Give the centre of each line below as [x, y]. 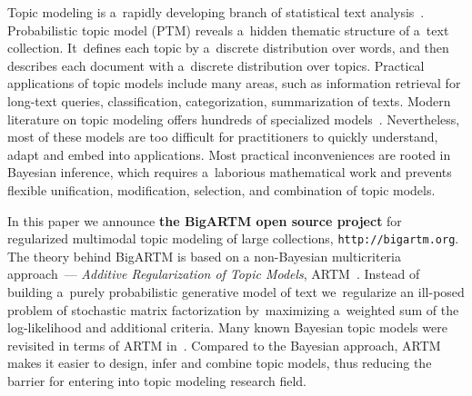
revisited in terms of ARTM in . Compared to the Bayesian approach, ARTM [224, 345]
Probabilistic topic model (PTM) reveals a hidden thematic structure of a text [228, 30]
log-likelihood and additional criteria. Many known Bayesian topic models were [227, 327]
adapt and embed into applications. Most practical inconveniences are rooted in [229, 154]
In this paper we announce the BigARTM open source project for [205, 220]
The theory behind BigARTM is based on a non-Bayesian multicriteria [204, 256]
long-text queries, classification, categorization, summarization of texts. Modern [229, 100]
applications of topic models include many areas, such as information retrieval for [234, 83]
